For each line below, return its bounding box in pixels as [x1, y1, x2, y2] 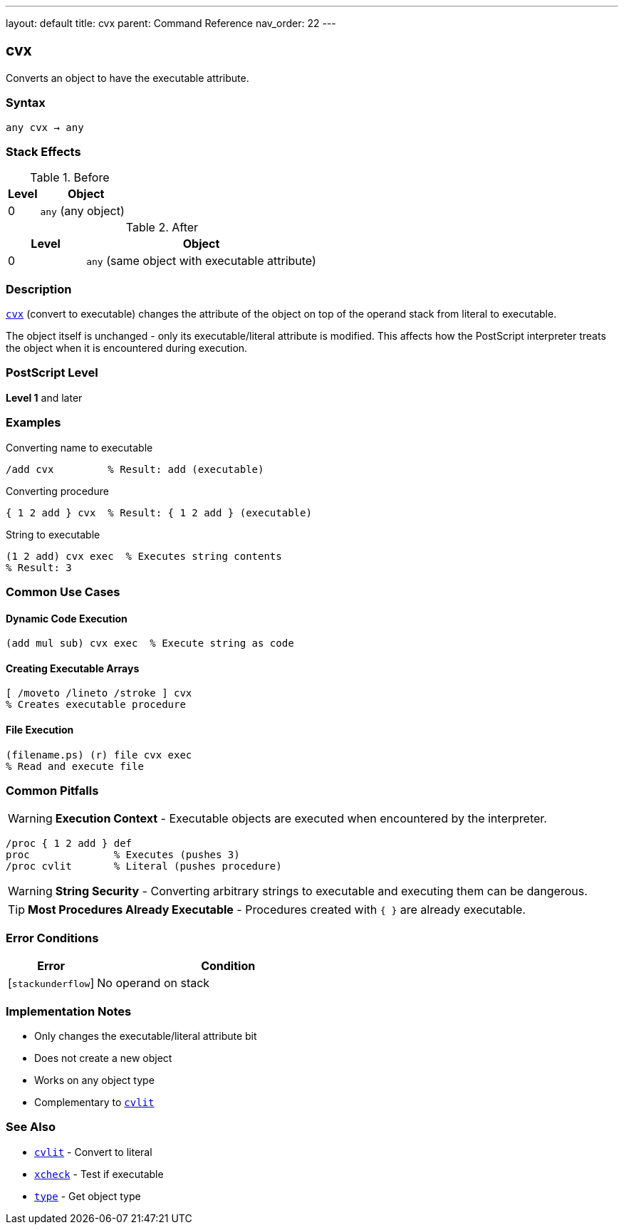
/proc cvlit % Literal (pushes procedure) [6, 860, 282, 872]
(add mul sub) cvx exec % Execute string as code [6, 637, 294, 650]
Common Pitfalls [6, 783, 99, 798]
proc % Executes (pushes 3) [6, 849, 240, 861]
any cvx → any [6, 121, 84, 133]
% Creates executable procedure [6, 699, 186, 711]
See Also [6, 1120, 56, 1135]
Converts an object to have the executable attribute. [6, 71, 249, 84]
